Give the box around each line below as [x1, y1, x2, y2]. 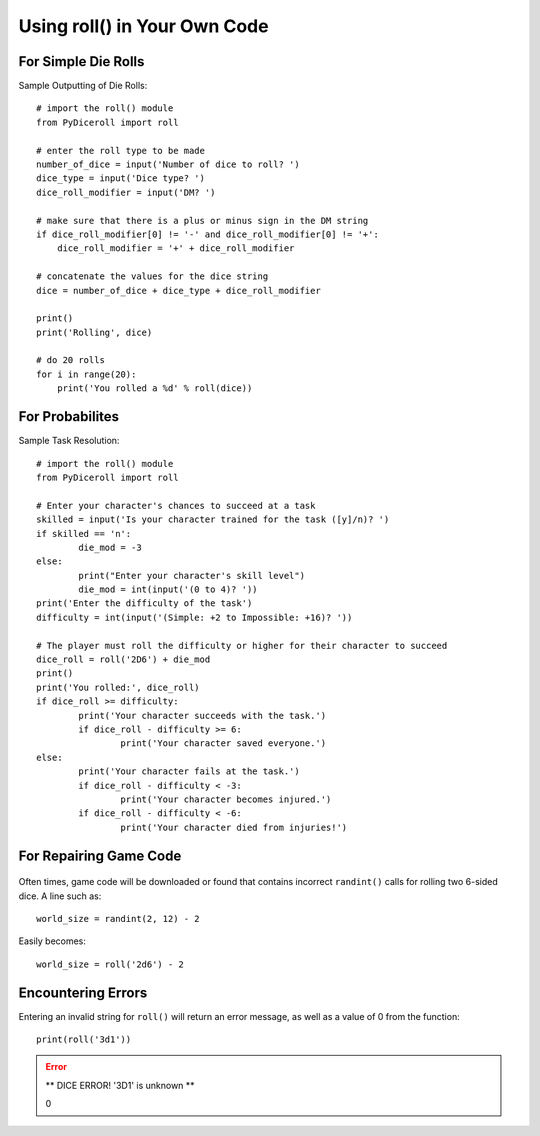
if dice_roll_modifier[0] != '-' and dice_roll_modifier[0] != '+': [36, 228, 379, 240]
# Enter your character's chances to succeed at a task [36, 500, 316, 511]
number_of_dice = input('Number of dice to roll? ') [36, 159, 300, 170]
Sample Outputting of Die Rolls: [18, 80, 148, 92]
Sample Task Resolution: [18, 435, 120, 447]
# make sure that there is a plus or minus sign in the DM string [36, 215, 369, 226]
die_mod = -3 [78, 541, 142, 553]
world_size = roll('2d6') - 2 [36, 958, 185, 970]
